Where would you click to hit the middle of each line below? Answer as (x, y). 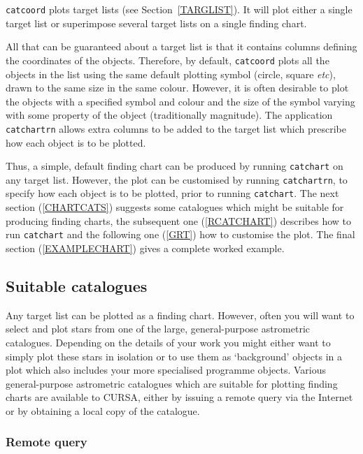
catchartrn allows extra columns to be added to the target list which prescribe (176, 128)
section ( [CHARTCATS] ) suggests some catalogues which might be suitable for (175, 207)
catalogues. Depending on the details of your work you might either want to (168, 342)
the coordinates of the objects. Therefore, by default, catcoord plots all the (168, 60)
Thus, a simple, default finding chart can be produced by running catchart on (175, 166)
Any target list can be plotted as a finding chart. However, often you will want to (180, 315)
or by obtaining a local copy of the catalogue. (103, 410)
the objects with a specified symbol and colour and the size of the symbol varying (180, 101)
